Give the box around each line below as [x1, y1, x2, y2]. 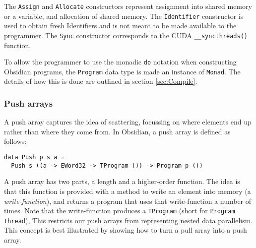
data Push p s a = [4, 154, 64, 161]
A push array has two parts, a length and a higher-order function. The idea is [4, 176, 240, 186]
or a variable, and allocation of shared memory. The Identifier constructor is [4, 10, 244, 21]
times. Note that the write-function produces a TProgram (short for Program [4, 205, 235, 216]
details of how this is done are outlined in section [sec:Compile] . [4, 76, 197, 86]
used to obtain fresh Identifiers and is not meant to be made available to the [4, 20, 237, 31]
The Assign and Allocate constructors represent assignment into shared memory [4, 1, 252, 11]
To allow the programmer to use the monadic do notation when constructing [4, 57, 237, 67]
